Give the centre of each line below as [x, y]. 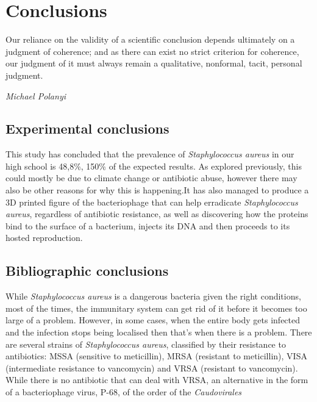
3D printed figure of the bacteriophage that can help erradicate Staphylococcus [152, 202]
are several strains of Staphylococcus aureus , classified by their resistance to [146, 344]
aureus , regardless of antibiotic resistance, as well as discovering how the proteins [157, 214]
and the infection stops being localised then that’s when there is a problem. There [159, 332]
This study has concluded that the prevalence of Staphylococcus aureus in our [150, 154]
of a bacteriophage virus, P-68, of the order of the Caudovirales [124, 392]
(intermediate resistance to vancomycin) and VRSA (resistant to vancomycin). [152, 368]
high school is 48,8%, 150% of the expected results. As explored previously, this [154, 166]
